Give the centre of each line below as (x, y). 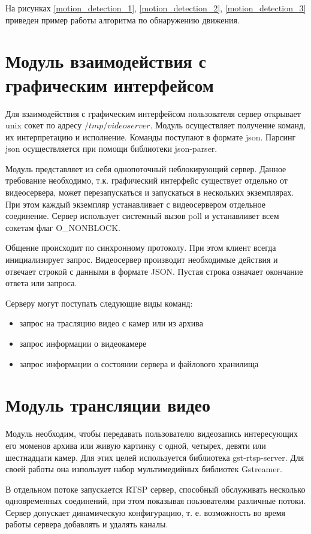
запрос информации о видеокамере (83, 343)
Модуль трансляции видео (108, 405)
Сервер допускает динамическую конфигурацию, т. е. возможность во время (146, 512)
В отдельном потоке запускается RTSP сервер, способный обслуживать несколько (155, 489)
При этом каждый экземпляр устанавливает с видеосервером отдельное (135, 204)
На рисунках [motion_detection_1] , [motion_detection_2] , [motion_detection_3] (156, 8)
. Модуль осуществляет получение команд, (228, 125)
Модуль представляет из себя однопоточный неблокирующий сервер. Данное (146, 168)
